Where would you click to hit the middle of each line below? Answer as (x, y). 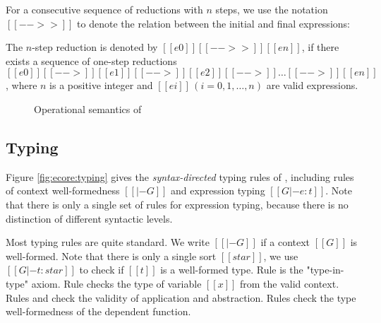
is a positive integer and (101, 85)
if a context (285, 242)
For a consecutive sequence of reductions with (104, 9)
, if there (320, 47)
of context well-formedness (63, 190)
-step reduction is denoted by (95, 47)
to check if (102, 270)
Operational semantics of (88, 108)
